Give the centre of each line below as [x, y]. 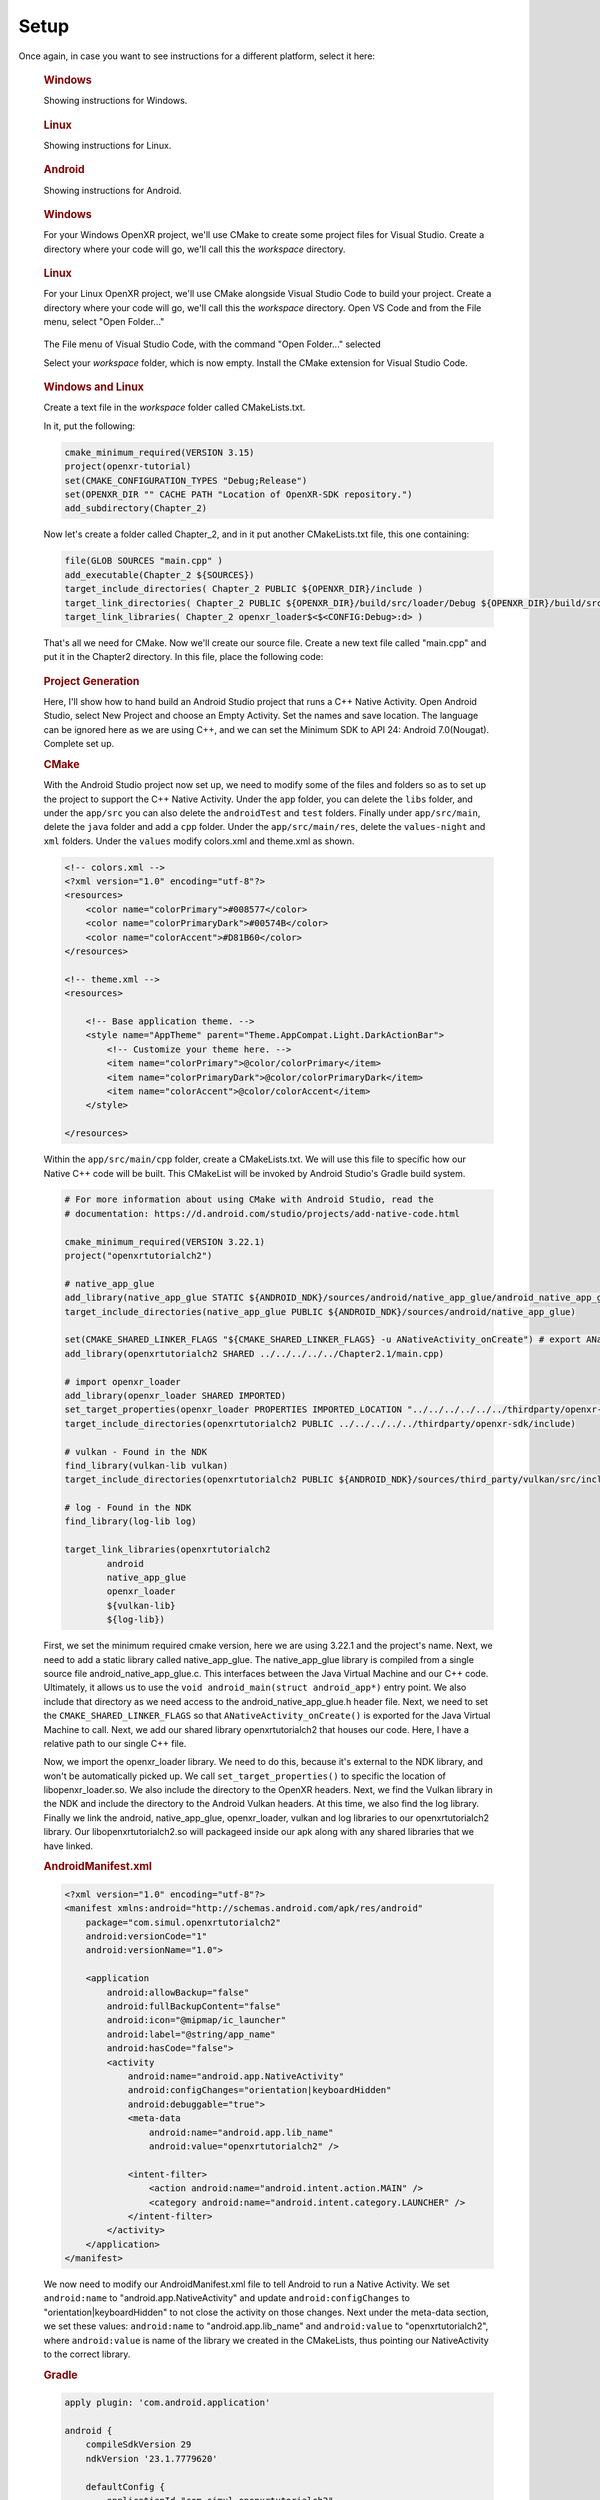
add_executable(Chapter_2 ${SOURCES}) [159, 574]
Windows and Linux [94, 387]
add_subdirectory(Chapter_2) [136, 508]
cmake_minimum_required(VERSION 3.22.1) [164, 1241]
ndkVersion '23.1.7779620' [152, 2458]
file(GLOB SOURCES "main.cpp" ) [144, 561]
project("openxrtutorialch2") [138, 1256]
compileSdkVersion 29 [138, 2444]
